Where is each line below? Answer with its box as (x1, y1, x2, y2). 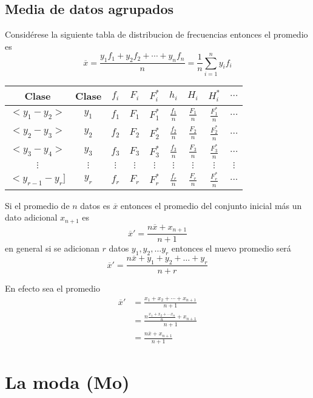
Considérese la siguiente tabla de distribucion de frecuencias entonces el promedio (5, 28, 308, 41)
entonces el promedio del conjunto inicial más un (120, 199, 302, 211)
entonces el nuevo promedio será (171, 242, 291, 255)
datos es (80, 199, 110, 211)
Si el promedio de (5, 199, 70, 211)
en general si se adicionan (5, 242, 99, 255)
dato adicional (5, 211, 58, 224)
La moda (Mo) (5, 369, 130, 394)
